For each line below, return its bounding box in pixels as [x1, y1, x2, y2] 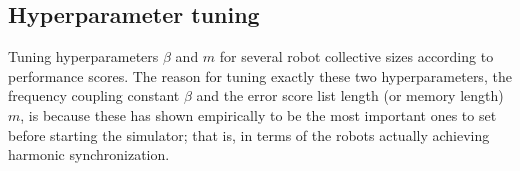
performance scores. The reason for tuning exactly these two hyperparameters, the [8, 65, 512, 86]
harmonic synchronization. [8, 144, 170, 165]
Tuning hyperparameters [8, 46, 159, 67]
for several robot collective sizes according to [219, 46, 494, 67]
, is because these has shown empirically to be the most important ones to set [20, 104, 497, 125]
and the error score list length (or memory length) [196, 85, 504, 106]
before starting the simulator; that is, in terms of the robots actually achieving [8, 124, 490, 145]
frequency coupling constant [8, 85, 180, 106]
